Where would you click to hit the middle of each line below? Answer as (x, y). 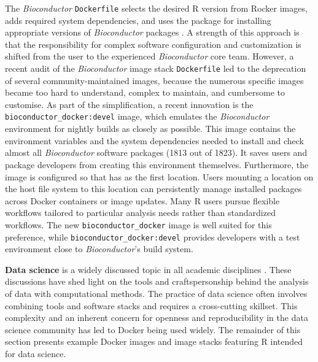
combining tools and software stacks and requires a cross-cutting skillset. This (151, 305)
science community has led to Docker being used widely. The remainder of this (153, 329)
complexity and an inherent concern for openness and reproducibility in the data (157, 318)
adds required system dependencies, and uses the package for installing (138, 20)
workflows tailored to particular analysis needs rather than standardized (140, 213)
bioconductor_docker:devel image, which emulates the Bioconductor (137, 116)
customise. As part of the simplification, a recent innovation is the (129, 104)
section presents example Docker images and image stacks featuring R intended (154, 341)
